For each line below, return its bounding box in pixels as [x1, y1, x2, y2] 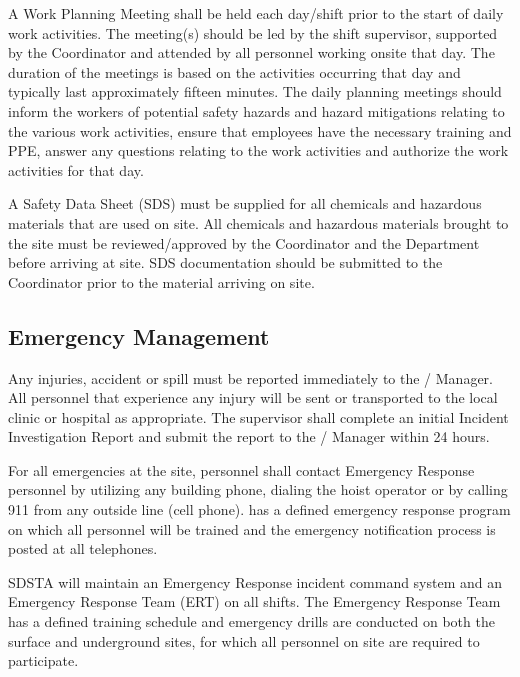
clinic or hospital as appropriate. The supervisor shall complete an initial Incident [8, 406, 509, 427]
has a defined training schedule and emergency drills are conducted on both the [8, 611, 495, 632]
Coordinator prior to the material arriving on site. [8, 271, 315, 292]
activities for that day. [8, 159, 144, 180]
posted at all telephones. [8, 538, 158, 559]
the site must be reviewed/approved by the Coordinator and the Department [8, 232, 480, 253]
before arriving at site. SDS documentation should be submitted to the [8, 252, 443, 273]
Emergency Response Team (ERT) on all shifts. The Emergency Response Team [8, 591, 501, 612]
